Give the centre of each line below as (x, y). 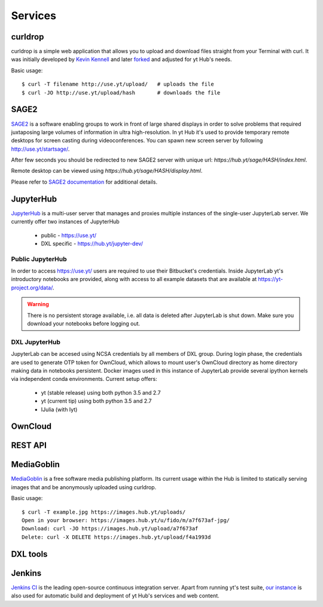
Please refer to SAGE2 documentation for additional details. (84, 182)
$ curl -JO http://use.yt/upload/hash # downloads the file (121, 92)
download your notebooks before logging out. (84, 324)
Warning (38, 304)
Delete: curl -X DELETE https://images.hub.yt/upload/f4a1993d (116, 537)
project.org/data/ (32, 288)
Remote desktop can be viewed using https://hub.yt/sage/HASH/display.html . (107, 171)
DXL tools (29, 554)
